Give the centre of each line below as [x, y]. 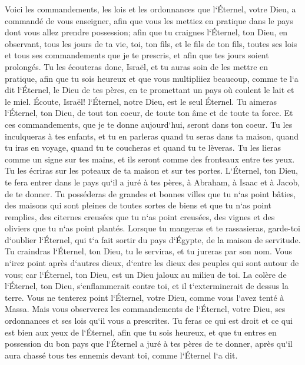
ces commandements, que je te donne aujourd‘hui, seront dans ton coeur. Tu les [149, 124]
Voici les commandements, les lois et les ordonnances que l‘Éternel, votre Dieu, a [150, 9]
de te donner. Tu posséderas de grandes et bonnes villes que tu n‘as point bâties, [150, 193]
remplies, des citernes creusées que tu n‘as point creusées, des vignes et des [140, 216]
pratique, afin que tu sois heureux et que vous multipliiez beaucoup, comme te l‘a [152, 78]
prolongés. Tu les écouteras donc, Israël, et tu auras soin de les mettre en [137, 66]
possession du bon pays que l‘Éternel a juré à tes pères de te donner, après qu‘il [149, 344]
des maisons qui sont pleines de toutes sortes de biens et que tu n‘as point [138, 205]
